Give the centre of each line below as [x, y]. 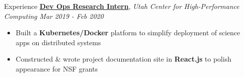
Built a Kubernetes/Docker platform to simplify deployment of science [128, 33]
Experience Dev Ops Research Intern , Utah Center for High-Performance [122, 6]
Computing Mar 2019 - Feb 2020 [54, 16]
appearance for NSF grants [57, 68]
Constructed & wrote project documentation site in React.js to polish [123, 59]
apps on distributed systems [58, 42]
